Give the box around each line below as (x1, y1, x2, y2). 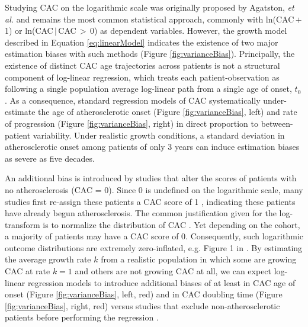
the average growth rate (5, 253, 91, 265)
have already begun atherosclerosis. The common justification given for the (5, 207, 277, 219)
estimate (5, 105, 36, 118)
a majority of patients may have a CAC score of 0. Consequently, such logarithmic (5, 230, 303, 242)
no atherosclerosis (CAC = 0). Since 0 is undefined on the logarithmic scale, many (5, 183, 303, 195)
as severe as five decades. (5, 152, 95, 164)
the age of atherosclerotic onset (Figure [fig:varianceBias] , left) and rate (38, 105, 297, 118)
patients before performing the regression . (5, 311, 159, 323)
